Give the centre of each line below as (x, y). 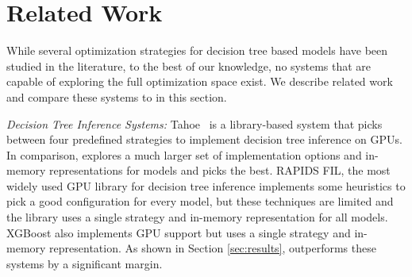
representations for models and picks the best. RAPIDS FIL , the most (220, 170)
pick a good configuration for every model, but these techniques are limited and (200, 201)
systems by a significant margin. (85, 263)
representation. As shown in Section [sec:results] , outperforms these (213, 248)
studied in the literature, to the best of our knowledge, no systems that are (189, 65)
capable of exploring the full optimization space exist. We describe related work (200, 81)
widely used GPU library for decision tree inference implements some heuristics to (206, 185)
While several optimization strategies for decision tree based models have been (197, 50)
